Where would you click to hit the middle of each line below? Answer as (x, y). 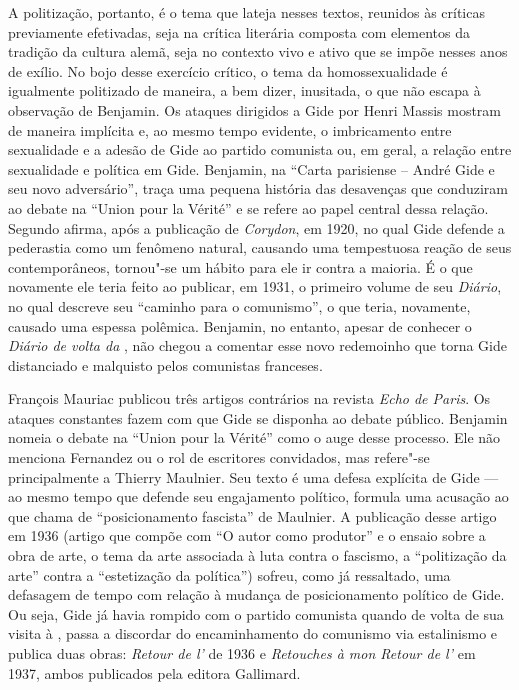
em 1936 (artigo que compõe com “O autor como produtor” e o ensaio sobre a (247, 535)
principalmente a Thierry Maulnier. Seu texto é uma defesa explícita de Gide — (253, 476)
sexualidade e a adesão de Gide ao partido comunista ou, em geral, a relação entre (260, 149)
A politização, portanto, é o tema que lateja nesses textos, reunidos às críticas (246, 12)
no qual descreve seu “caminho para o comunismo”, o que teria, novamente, (239, 305)
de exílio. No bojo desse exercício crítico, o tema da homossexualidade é (228, 70)
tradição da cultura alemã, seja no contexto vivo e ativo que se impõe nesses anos (258, 51)
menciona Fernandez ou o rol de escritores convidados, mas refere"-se (219, 457)
